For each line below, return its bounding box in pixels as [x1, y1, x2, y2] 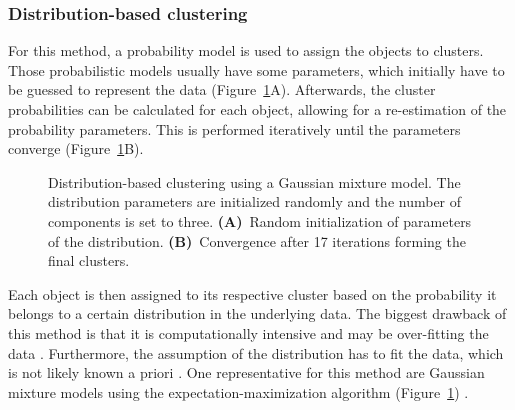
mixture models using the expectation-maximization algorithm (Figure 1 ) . [8, 381, 469, 402]
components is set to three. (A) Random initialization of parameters [48, 210, 472, 231]
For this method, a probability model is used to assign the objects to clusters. [8, 40, 484, 61]
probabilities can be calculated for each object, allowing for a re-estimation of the [8, 99, 507, 119]
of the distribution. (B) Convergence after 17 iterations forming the [48, 230, 466, 251]
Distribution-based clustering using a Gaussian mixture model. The [48, 171, 461, 192]
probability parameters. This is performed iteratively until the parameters [8, 118, 461, 139]
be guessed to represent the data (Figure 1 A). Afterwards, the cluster [8, 79, 436, 100]
